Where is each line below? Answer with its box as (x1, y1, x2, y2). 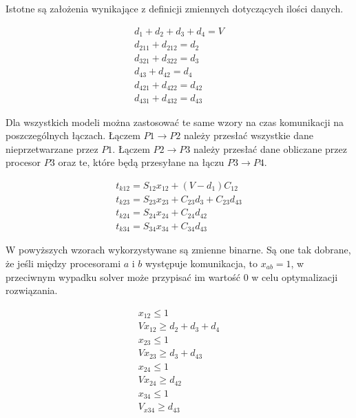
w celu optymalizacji (251, 269, 338, 284)
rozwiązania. (6, 283, 58, 297)
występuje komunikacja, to (145, 255, 258, 270)
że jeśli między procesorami (6, 255, 121, 270)
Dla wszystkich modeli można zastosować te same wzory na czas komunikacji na (6, 114, 344, 129)
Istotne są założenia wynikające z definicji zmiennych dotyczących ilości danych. (6, 1, 344, 15)
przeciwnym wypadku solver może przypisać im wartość (6, 269, 241, 284)
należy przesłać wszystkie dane (183, 128, 314, 143)
